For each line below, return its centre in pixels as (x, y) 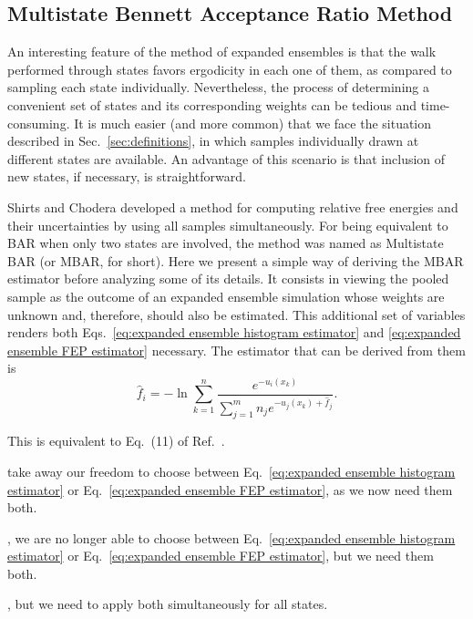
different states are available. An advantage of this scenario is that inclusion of (226, 158)
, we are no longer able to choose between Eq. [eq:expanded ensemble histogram (231, 537)
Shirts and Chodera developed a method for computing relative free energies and (233, 206)
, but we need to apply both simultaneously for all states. (168, 604)
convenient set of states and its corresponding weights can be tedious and (212, 104)
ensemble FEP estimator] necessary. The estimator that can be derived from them (236, 350)
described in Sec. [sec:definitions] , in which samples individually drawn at (213, 141)
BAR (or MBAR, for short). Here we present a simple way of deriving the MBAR (236, 260)
